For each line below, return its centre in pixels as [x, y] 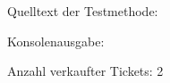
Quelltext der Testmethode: [83, 11]
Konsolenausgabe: [56, 41]
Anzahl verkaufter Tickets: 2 [85, 71]
